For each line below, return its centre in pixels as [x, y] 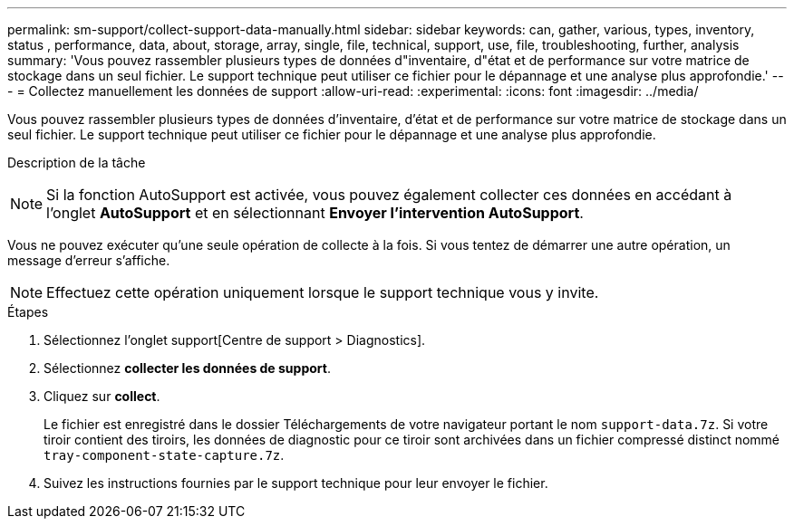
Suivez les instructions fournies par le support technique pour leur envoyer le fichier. [296, 483]
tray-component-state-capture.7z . [164, 455]
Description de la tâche [77, 163]
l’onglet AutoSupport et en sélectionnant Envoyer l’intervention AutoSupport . [315, 213]
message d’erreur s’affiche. [89, 260]
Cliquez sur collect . [102, 396]
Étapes [28, 312]
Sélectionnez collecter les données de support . [187, 368]
